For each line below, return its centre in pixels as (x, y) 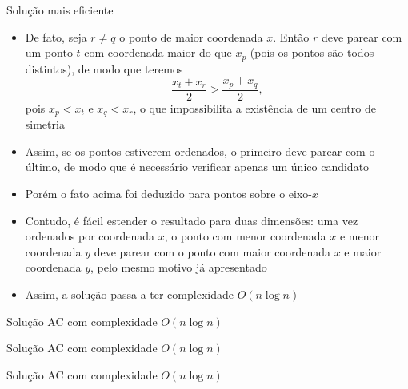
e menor (359, 236)
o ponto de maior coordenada (191, 36)
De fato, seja (56, 36)
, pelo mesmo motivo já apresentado (179, 267)
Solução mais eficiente (60, 10)
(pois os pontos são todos (312, 52)
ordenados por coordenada (90, 236)
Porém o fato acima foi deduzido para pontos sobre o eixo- (169, 193)
